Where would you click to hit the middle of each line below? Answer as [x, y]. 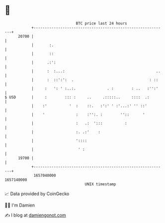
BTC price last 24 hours [101, 23]
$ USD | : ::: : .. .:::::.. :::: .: [77, 97]
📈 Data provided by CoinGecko [37, 194]
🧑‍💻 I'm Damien [20, 205]
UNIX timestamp [100, 184]
